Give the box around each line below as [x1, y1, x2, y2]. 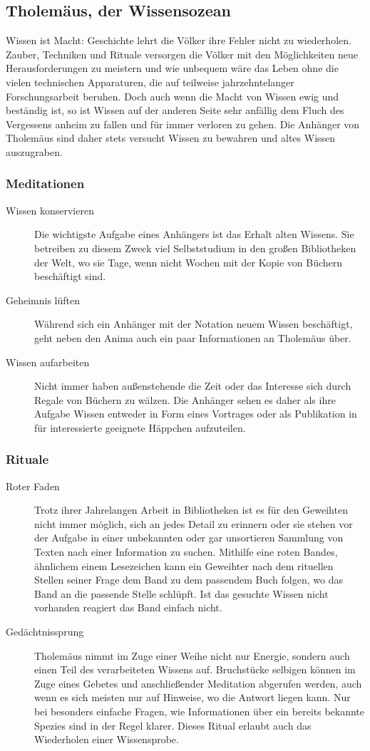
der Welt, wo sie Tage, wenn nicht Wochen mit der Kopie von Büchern [34, 254, 343, 269]
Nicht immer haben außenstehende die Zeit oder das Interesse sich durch [34, 378, 351, 393]
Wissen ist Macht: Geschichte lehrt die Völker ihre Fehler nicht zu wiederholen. [6, 33, 351, 48]
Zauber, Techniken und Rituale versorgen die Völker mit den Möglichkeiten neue [6, 46, 358, 61]
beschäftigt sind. [34, 269, 106, 284]
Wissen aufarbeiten [6, 354, 90, 369]
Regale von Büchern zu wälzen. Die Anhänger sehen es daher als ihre [34, 392, 336, 407]
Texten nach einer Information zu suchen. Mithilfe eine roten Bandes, [34, 544, 338, 559]
